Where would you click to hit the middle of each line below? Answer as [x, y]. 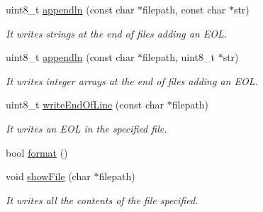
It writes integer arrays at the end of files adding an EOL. [132, 80]
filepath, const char [184, 9]
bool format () [37, 152]
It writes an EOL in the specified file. [86, 128]
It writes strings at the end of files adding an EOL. [117, 33]
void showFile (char [48, 176]
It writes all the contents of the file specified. [102, 200]
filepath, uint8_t [179, 57]
